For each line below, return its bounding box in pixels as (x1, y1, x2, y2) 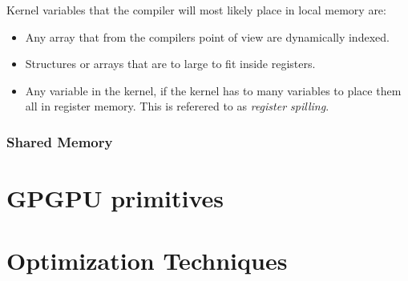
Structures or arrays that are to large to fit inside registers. (25, 55, 316, 72)
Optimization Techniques (6, 244, 288, 277)
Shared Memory (6, 131, 113, 151)
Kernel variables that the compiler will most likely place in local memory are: (6, 2, 386, 18)
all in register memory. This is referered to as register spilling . (25, 98, 329, 114)
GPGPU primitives (6, 182, 224, 214)
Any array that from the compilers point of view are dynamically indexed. (25, 28, 390, 45)
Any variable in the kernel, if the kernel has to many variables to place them (25, 82, 402, 98)
